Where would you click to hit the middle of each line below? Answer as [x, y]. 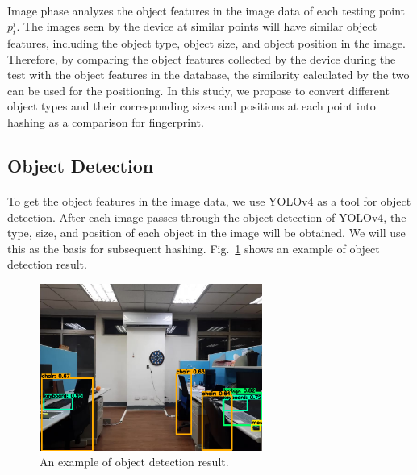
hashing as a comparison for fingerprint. [106, 121]
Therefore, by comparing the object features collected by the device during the [202, 58]
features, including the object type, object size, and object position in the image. [206, 42]
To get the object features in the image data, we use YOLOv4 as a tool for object [209, 200]
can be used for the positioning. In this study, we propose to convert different [198, 90]
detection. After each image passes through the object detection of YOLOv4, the [207, 217]
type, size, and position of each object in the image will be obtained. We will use [206, 233]
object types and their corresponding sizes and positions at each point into [192, 106]
